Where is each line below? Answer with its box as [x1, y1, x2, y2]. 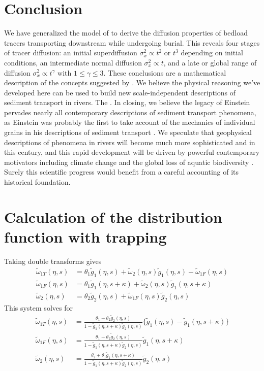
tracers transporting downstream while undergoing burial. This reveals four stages [4, 37, 260, 48]
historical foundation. [4, 177, 71, 187]
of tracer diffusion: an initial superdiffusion [4, 47, 137, 58]
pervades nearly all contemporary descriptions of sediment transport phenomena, [4, 107, 256, 117]
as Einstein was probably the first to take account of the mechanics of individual [4, 117, 255, 127]
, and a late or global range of [163, 57, 257, 68]
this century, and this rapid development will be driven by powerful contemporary [4, 147, 260, 157]
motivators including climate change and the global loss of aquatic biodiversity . [4, 156, 254, 167]
